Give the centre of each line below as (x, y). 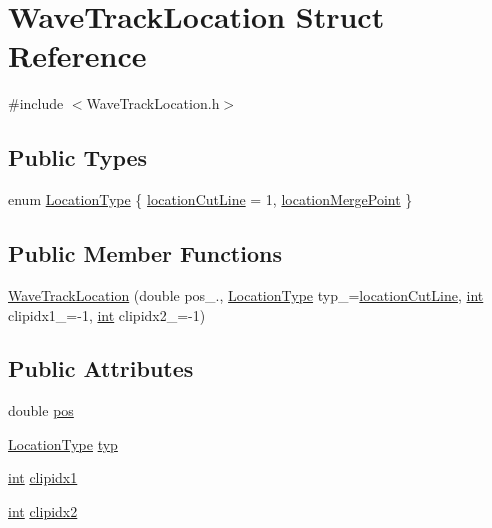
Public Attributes (101, 368)
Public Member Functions (145, 253)
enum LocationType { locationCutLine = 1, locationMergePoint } (210, 199)
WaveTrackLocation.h (153, 103)
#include (36, 103)
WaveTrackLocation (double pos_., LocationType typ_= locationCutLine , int (246, 294)
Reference (77, 55)
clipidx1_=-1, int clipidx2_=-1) (107, 314)
